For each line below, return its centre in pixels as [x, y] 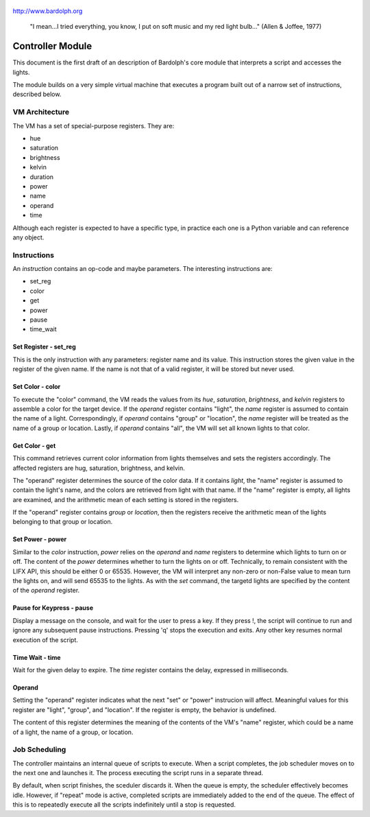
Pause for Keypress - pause [53, 608]
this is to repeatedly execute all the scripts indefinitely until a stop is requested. [124, 805]
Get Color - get [34, 445]
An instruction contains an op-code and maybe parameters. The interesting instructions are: [143, 269]
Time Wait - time [37, 657]
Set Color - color [37, 387]
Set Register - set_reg [44, 347]
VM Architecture [41, 112]
